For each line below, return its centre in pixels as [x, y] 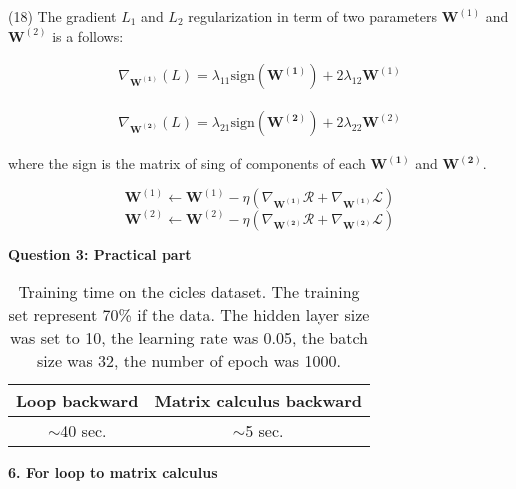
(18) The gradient [62, 16]
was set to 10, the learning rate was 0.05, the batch [189, 338]
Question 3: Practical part [100, 253]
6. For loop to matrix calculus [113, 472]
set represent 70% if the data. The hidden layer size [189, 315]
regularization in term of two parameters [313, 16]
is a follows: [88, 35]
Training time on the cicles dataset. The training [189, 292]
